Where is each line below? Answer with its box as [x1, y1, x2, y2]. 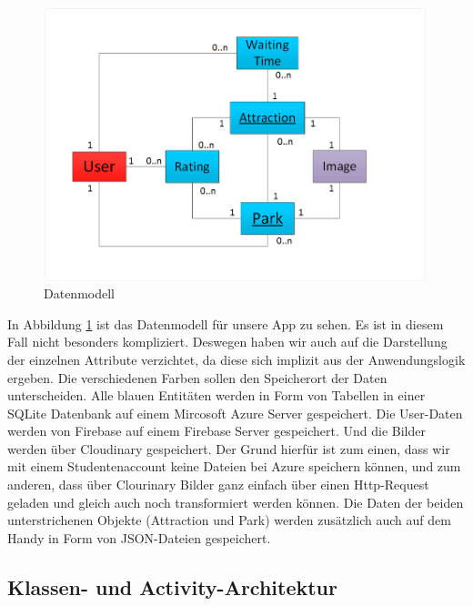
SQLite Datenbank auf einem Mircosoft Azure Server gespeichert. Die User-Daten [7, 403, 463, 422]
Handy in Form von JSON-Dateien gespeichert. [7, 528, 271, 547]
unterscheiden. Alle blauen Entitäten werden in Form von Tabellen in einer [7, 386, 426, 405]
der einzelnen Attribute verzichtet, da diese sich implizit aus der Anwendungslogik [7, 349, 466, 369]
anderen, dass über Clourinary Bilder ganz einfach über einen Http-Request [7, 475, 429, 494]
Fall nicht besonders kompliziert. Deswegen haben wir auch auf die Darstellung [7, 332, 448, 351]
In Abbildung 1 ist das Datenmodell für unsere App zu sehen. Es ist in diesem [7, 314, 444, 333]
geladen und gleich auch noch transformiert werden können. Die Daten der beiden [7, 492, 464, 511]
